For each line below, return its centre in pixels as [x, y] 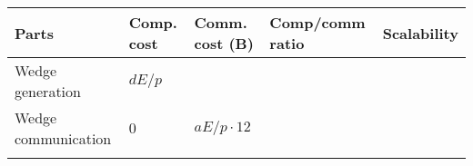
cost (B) [224, 43]
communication [63, 138]
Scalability [420, 33]
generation [48, 91]
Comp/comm [317, 22]
